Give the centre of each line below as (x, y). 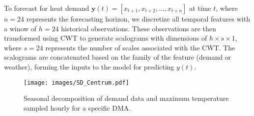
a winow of (20, 28)
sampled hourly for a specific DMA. (77, 107)
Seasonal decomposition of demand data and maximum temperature (126, 98)
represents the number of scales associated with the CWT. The (140, 47)
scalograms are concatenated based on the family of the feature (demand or (118, 57)
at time (200, 8)
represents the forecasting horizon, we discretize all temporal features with (138, 19)
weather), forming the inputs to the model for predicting (89, 66)
